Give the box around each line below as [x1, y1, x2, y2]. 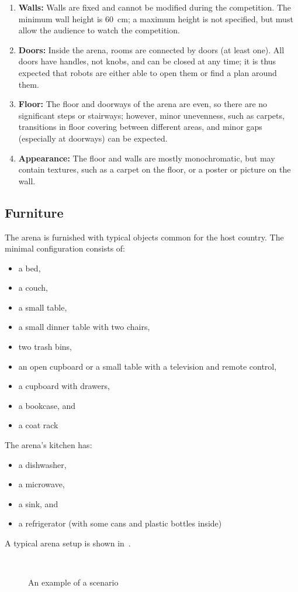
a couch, [18, 281, 48, 294]
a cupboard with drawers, [18, 380, 110, 392]
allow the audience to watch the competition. [18, 24, 180, 36]
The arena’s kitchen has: [5, 439, 92, 451]
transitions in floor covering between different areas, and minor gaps [18, 121, 262, 133]
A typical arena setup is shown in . [5, 537, 131, 549]
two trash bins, [18, 340, 72, 353]
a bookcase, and [18, 399, 76, 411]
